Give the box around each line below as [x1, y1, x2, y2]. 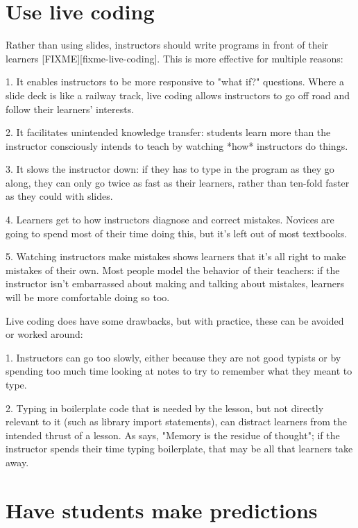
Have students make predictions [6, 495, 318, 524]
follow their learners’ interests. [6, 101, 135, 116]
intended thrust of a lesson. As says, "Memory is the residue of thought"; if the [6, 427, 340, 442]
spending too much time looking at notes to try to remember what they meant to [6, 364, 352, 378]
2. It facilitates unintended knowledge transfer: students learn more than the [6, 125, 331, 139]
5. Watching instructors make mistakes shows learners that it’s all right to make [6, 249, 346, 264]
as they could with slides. [6, 189, 113, 203]
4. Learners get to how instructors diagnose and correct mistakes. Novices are [6, 212, 334, 227]
